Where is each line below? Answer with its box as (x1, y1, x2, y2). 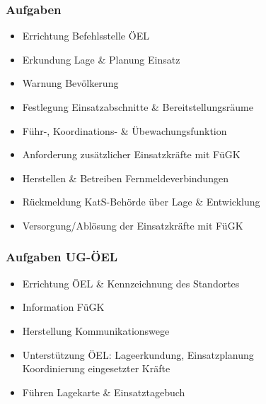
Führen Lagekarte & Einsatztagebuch (22, 384, 185, 399)
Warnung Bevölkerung (22, 76, 119, 90)
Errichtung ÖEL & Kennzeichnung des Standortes (22, 275, 240, 290)
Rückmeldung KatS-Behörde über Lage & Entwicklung (22, 194, 260, 209)
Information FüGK (22, 299, 105, 314)
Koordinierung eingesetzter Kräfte (22, 361, 170, 376)
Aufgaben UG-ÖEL (6, 248, 118, 266)
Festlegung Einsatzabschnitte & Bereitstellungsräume (22, 100, 253, 114)
